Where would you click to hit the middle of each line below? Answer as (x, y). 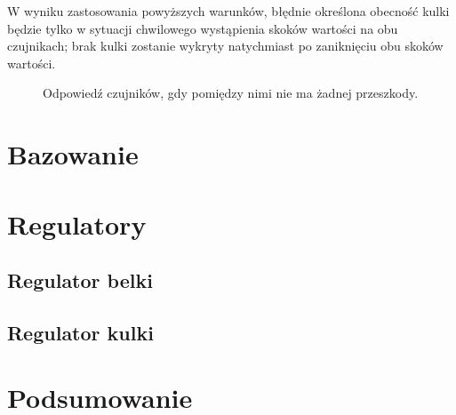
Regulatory (77, 223)
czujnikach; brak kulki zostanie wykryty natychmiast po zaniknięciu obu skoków (225, 46)
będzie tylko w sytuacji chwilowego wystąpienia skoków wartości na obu (203, 28)
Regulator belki (80, 280)
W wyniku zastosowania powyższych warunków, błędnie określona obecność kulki (228, 11)
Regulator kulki (80, 332)
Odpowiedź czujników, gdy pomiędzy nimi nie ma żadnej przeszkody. (231, 93)
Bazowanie (73, 154)
